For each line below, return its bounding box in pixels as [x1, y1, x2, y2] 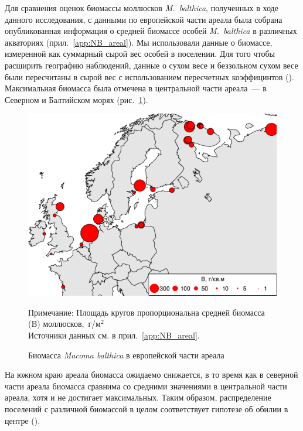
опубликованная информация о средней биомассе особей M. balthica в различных [5, 25, 297, 37]
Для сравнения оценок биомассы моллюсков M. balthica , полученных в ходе [5, 2, 278, 13]
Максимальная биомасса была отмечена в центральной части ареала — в [5, 82, 267, 94]
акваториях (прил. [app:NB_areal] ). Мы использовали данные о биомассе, [5, 36, 273, 48]
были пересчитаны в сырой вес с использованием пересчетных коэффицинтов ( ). [5, 70, 294, 83]
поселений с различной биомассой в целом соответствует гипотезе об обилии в [5, 403, 288, 415]
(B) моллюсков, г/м [28, 317, 101, 330]
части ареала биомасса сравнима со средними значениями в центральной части [5, 379, 287, 392]
